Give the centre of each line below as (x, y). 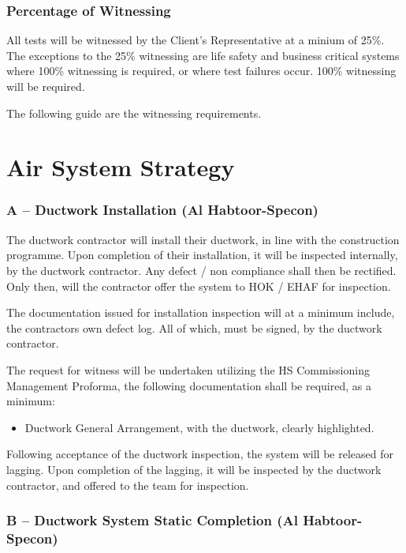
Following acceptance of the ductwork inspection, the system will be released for (200, 454)
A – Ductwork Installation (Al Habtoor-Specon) (162, 210)
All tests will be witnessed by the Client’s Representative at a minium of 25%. (196, 40)
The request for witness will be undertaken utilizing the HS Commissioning (188, 369)
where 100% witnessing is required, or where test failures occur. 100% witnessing (201, 71)
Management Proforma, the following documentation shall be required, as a (189, 385)
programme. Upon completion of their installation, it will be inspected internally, (202, 255)
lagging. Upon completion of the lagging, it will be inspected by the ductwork (194, 469)
